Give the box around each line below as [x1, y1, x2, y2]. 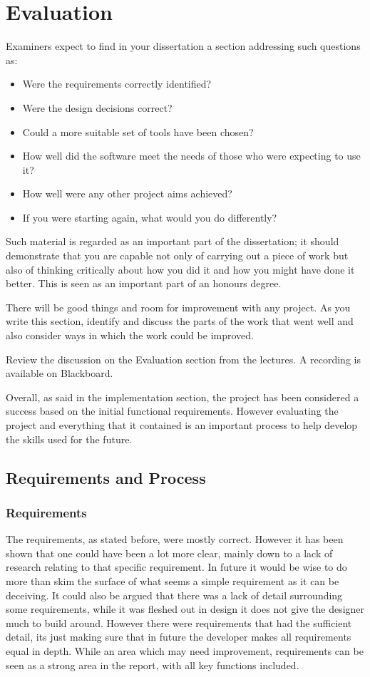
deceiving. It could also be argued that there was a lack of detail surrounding [6, 587, 343, 602]
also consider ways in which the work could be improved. [6, 328, 254, 343]
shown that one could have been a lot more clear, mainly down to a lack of [6, 545, 333, 560]
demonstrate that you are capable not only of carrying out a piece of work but [6, 248, 349, 263]
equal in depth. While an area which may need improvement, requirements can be [6, 643, 364, 658]
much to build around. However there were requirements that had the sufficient [6, 615, 352, 630]
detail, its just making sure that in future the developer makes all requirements [6, 629, 351, 644]
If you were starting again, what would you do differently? [22, 210, 277, 224]
